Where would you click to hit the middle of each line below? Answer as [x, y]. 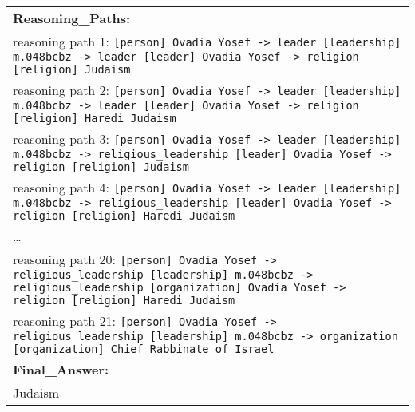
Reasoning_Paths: [72, 18]
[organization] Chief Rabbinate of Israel [144, 349]
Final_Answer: [61, 369]
